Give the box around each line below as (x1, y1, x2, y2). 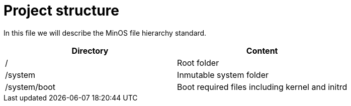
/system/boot (5, 81, 56, 92)
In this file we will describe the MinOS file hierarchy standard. (4, 28, 207, 37)
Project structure (4, 2, 119, 19)
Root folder (177, 57, 219, 68)
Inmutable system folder (177, 69, 269, 80)
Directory (71, 45, 109, 56)
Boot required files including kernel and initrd (177, 81, 347, 92)
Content (246, 45, 278, 56)
